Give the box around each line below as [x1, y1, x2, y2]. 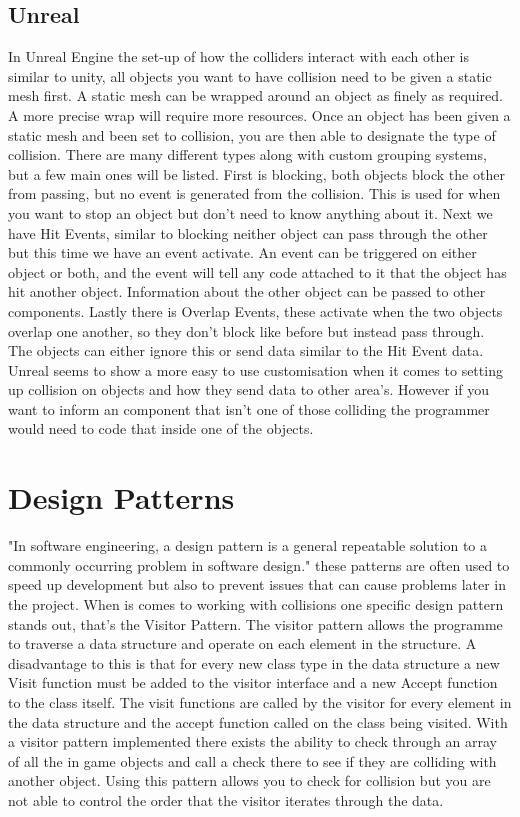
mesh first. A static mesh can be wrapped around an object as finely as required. [8, 85, 503, 106]
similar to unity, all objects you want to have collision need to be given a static [8, 65, 492, 86]
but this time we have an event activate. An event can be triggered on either [8, 242, 477, 263]
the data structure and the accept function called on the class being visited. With [8, 711, 508, 732]
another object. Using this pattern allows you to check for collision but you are [8, 770, 491, 791]
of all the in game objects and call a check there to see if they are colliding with [8, 750, 497, 771]
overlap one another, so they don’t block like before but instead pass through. [8, 320, 485, 341]
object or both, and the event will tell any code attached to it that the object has [8, 261, 507, 282]
